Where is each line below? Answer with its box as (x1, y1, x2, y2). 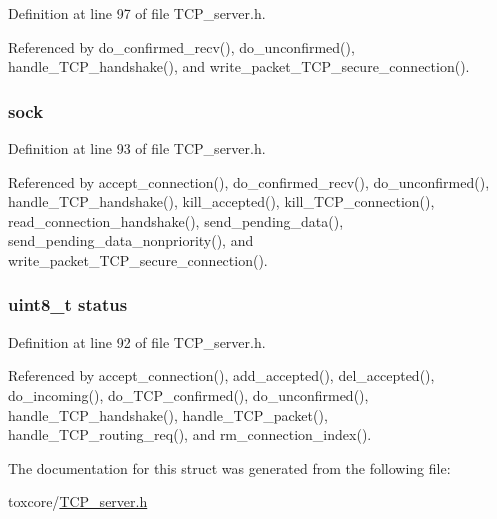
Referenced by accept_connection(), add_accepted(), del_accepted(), (8, 365, 435, 386)
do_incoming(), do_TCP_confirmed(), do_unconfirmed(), (8, 384, 369, 405)
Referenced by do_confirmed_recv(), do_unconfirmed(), (8, 36, 355, 57)
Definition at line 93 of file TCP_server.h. (8, 138, 266, 158)
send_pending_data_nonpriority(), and (8, 230, 254, 251)
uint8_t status (8, 292, 128, 317)
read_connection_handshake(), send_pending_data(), (8, 210, 344, 231)
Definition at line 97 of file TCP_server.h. (8, 3, 266, 23)
